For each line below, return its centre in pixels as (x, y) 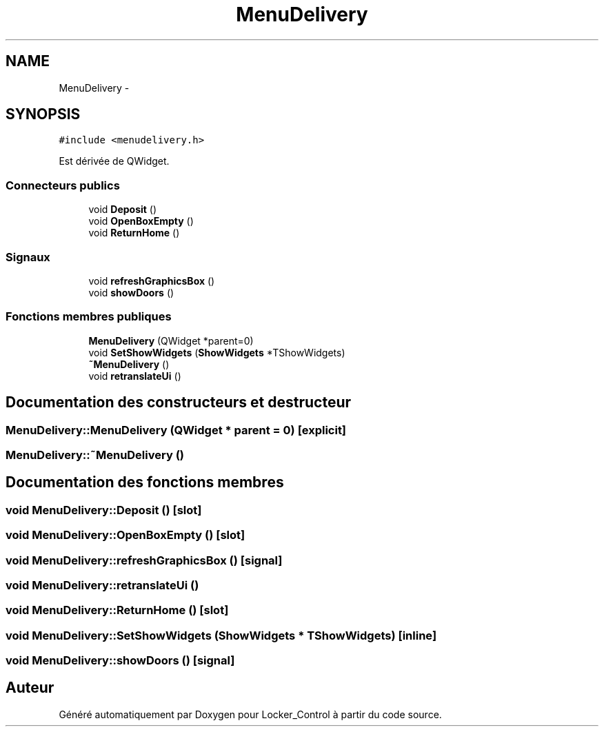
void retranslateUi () (135, 376)
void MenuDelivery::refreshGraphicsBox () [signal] (144, 560)
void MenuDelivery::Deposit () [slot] (104, 510)
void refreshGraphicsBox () (152, 281)
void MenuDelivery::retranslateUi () (102, 585)
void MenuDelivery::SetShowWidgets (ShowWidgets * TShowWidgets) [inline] (221, 635)
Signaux (28, 257)
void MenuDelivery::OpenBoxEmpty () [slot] (125, 535)
